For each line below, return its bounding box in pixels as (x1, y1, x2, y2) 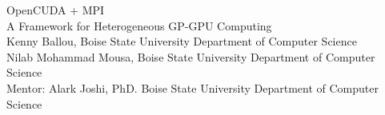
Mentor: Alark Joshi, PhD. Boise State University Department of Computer (6, 79, 379, 96)
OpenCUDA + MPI (6, 2, 105, 18)
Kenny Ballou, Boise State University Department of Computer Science (6, 33, 357, 50)
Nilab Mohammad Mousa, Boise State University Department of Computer (6, 48, 375, 65)
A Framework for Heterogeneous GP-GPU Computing (6, 17, 272, 34)
